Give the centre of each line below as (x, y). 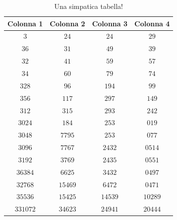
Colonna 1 (25, 23)
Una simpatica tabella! (88, 6)
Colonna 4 (152, 23)
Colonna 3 (110, 23)
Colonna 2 (67, 23)
